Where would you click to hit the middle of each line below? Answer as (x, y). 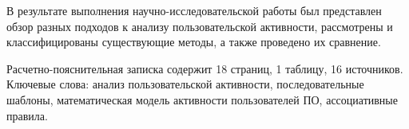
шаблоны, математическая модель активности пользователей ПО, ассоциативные (202, 99)
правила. (27, 115)
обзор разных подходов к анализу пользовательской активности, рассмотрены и (200, 26)
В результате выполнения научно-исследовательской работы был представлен (194, 10)
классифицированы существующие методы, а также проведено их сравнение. (194, 42)
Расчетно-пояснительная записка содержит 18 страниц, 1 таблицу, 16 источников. (205, 68)
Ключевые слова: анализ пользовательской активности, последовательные (185, 84)
